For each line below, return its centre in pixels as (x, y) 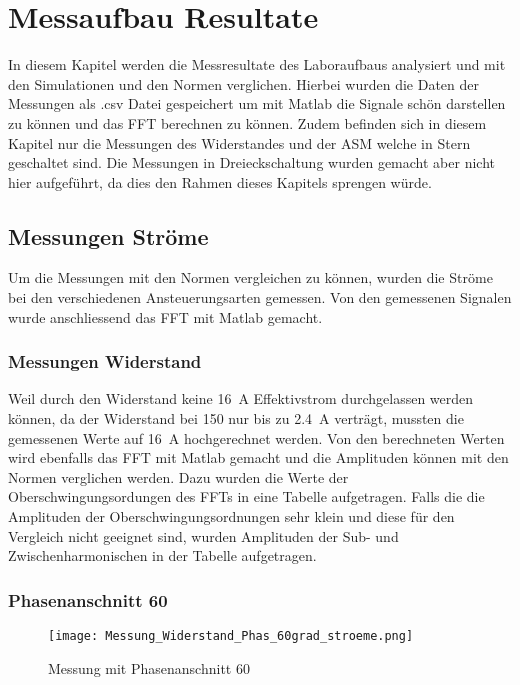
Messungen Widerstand (105, 361)
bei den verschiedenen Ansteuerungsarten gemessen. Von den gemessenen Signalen (260, 297)
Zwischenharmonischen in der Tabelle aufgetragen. (162, 555)
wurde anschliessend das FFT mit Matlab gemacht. (165, 316)
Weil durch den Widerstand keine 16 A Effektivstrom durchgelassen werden (241, 398)
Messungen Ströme (108, 235)
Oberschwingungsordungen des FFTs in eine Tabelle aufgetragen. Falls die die (246, 496)
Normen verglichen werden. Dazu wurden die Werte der (178, 476)
